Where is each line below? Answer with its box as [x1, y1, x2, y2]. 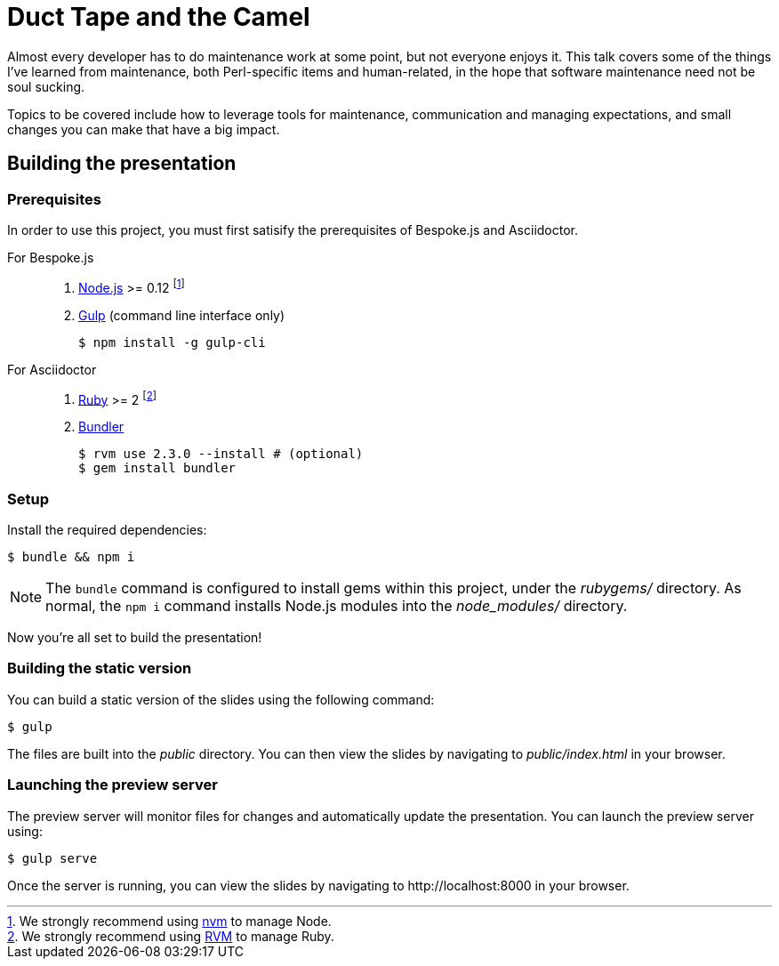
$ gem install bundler [78, 461, 237, 476]
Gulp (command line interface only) [78, 307, 285, 323]
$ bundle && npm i [7, 550, 135, 565]
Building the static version [7, 659, 192, 678]
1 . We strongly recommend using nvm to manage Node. [7, 913, 332, 929]
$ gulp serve [7, 850, 98, 865]
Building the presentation [7, 152, 237, 175]
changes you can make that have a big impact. [7, 121, 280, 137]
